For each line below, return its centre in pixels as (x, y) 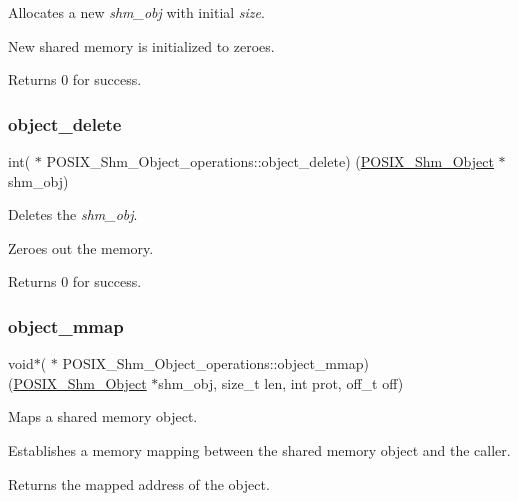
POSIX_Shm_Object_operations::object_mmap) (215, 363)
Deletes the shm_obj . (73, 214)
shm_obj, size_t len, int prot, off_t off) (281, 382)
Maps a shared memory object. (103, 416)
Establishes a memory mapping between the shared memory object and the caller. (259, 449)
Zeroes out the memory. (81, 247)
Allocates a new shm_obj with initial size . (136, 12)
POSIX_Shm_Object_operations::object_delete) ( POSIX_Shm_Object (270, 161)
